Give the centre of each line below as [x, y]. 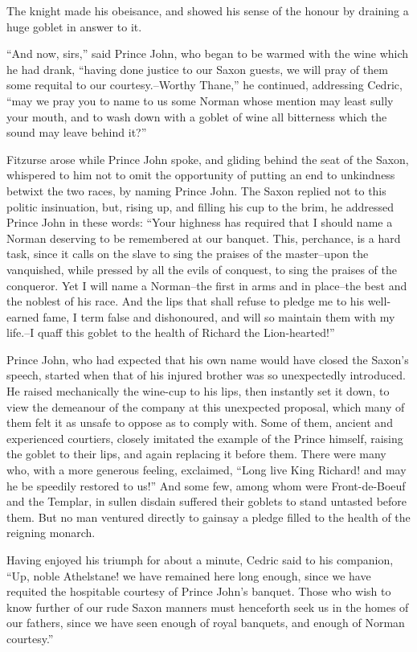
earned [23, 316]
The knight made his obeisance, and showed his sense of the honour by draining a [208, 10]
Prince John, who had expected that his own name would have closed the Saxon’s [208, 359]
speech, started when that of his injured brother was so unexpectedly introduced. [206, 375]
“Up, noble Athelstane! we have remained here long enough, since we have [189, 575]
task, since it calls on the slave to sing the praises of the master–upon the [188, 254]
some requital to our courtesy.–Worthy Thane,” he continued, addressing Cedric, [204, 85]
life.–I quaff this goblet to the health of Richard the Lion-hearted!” [171, 332]
